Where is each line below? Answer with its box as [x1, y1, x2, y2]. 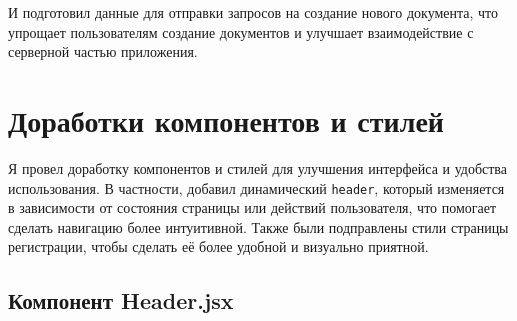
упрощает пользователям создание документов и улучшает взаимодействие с [8, 21, 474, 42]
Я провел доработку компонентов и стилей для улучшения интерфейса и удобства [8, 157, 508, 178]
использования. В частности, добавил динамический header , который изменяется [8, 177, 505, 198]
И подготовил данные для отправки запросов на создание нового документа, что [8, 2, 499, 22]
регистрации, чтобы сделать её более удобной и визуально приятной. [8, 236, 429, 257]
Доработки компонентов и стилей [8, 99, 444, 140]
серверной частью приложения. [8, 41, 198, 62]
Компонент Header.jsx [8, 285, 234, 316]
